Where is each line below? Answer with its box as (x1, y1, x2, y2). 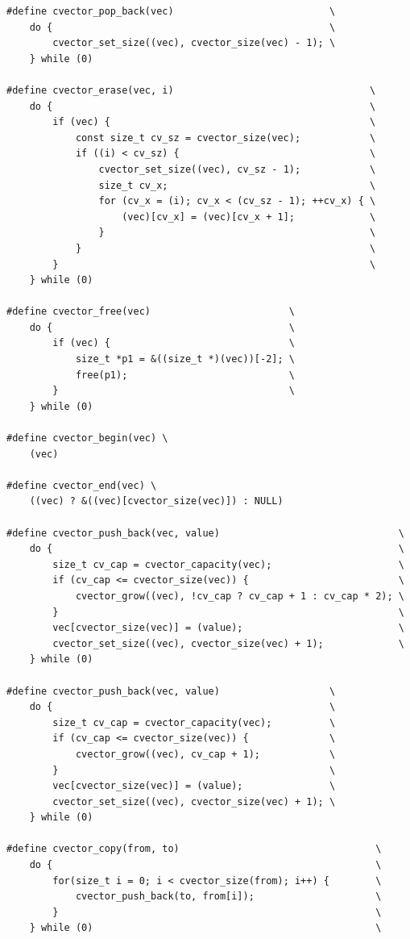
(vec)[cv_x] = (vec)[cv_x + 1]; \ (122, 211, 376, 223)
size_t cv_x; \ (98, 179, 376, 191)
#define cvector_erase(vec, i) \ (6, 84, 376, 96)
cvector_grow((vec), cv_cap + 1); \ (75, 748, 336, 760)
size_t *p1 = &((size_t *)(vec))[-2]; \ (75, 353, 295, 365)
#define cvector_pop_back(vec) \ (6, 6, 336, 17)
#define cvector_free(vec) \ (6, 306, 295, 318)
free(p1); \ (75, 369, 295, 381)
